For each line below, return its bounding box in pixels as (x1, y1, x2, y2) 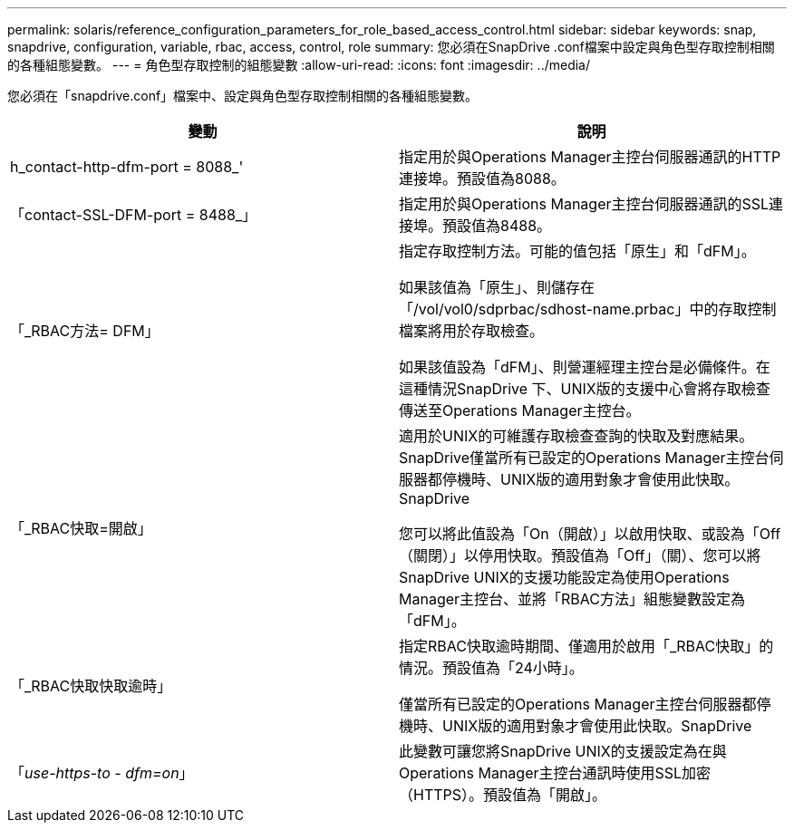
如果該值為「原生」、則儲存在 (399, 278, 595, 296)
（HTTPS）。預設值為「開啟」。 (399, 786, 607, 804)
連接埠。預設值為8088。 (399, 169, 566, 188)
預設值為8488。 (442, 217, 552, 235)
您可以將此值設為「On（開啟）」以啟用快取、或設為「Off (399, 525, 781, 543)
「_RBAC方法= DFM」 (10, 322, 160, 340)
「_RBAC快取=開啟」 (10, 519, 152, 537)
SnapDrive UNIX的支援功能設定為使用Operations (399, 568, 730, 586)
